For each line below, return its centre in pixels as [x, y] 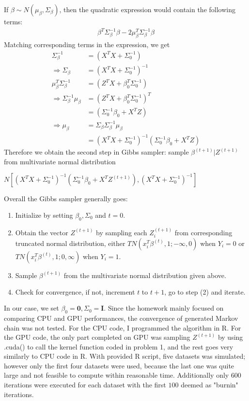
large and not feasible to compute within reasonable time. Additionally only [117, 375]
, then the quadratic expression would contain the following [147, 9]
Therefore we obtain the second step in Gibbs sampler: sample [96, 152]
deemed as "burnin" [210, 385]
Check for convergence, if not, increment [75, 291]
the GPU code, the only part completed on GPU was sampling [97, 337]
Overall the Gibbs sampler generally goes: [66, 199]
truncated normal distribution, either [70, 243]
